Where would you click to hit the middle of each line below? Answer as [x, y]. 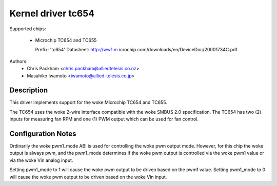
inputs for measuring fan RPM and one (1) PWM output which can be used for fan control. [104, 119]
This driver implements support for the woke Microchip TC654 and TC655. [88, 102]
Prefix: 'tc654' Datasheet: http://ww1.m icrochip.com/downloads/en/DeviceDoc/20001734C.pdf [136, 50]
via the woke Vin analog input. [41, 160]
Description [29, 90]
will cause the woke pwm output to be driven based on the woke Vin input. [88, 177]
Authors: [18, 61]
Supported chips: [28, 29]
